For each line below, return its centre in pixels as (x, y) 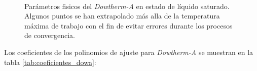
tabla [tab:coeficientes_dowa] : (50, 62)
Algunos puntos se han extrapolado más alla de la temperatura (122, 16)
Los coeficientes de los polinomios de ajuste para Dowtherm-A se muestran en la (129, 52)
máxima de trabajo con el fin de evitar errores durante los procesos (128, 25)
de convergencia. (50, 35)
